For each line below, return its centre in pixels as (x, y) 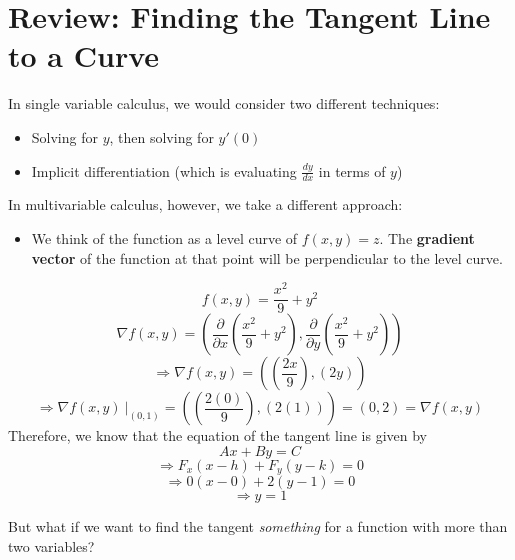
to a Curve (84, 55)
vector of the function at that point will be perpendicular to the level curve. (267, 257)
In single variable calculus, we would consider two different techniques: (224, 103)
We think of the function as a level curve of (164, 237)
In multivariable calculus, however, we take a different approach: (205, 204)
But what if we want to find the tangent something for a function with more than (258, 526)
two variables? (51, 545)
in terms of (352, 170)
